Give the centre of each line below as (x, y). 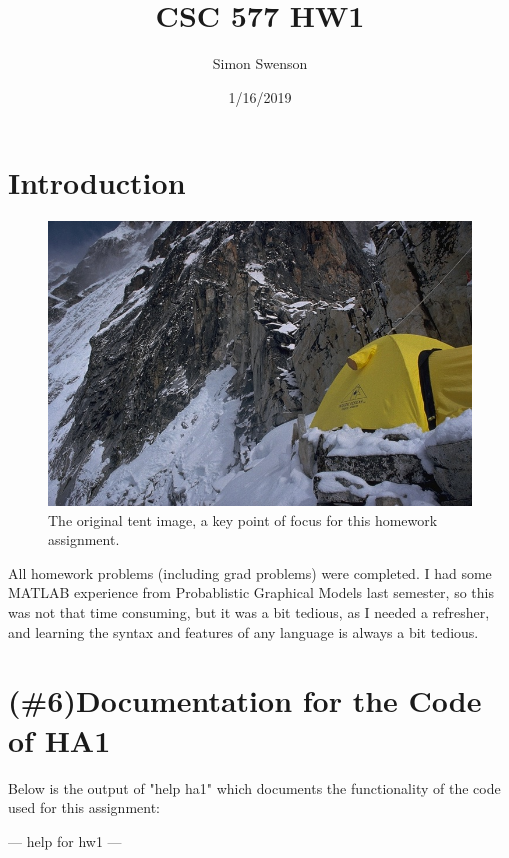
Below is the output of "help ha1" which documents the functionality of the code (254, 787)
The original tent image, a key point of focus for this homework (243, 519)
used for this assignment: (84, 807)
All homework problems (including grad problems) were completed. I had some (250, 572)
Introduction (97, 182)
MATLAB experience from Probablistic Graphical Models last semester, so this (251, 592)
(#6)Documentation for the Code (245, 700)
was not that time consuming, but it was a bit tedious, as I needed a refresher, (249, 612)
